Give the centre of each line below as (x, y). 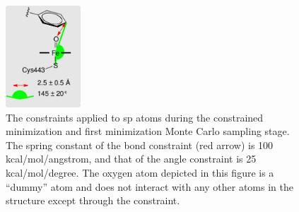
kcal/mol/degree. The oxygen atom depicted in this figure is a (140, 173)
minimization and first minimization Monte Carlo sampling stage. (148, 131)
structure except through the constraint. (93, 200)
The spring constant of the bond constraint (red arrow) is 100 (140, 145)
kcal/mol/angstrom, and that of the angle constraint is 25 (131, 159)
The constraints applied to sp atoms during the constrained (135, 117)
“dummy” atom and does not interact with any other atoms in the (149, 186)
